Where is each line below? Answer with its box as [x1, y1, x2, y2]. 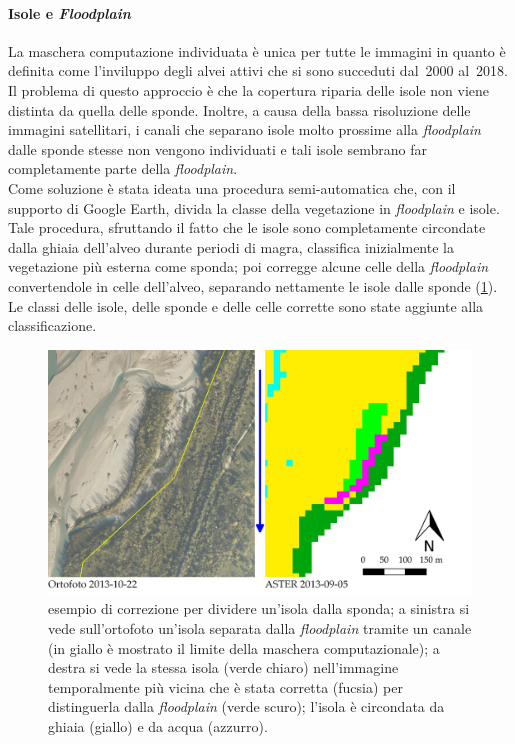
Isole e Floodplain [8, 2, 131, 23]
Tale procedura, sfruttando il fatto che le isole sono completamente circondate [8, 217, 486, 238]
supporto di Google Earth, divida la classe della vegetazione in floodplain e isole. [8, 197, 500, 218]
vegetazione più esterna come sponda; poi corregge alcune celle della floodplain [8, 256, 489, 277]
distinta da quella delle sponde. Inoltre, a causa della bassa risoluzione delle [8, 99, 471, 120]
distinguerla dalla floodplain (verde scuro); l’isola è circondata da [48, 696, 445, 717]
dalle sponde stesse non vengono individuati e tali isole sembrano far [8, 138, 427, 159]
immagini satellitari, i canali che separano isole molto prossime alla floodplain [8, 119, 481, 140]
